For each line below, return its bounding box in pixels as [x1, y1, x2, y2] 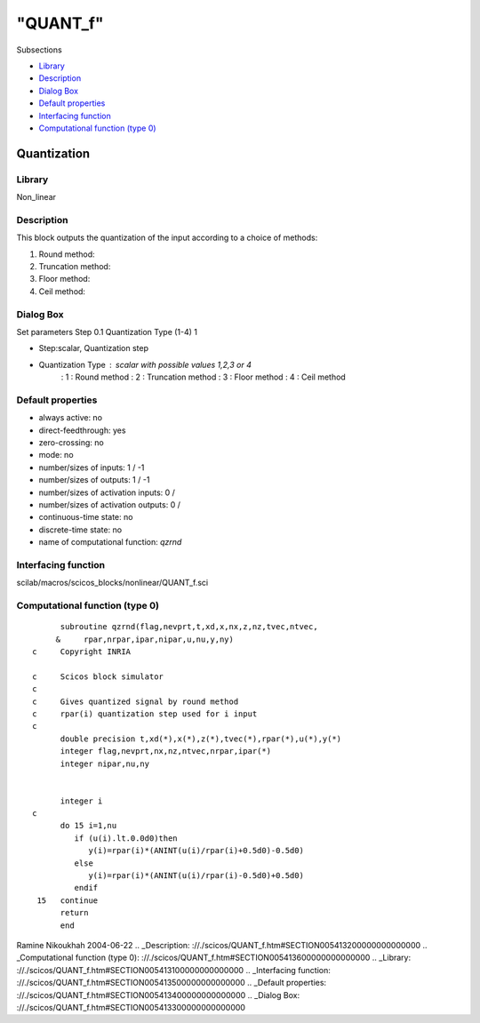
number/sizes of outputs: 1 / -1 [38, 475, 150, 485]
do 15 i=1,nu [60, 820, 117, 831]
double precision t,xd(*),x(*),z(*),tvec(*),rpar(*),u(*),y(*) [60, 733, 342, 744]
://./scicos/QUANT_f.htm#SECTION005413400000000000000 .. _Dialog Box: [16, 989, 300, 1000]
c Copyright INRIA [32, 646, 132, 657]
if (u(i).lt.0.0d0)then [74, 833, 178, 843]
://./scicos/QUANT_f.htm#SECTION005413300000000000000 [16, 1002, 246, 1012]
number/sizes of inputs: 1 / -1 [38, 462, 145, 473]
